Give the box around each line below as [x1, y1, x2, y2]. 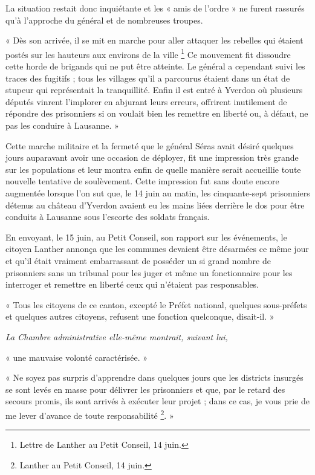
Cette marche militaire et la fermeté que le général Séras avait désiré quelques [5, 139, 294, 152]
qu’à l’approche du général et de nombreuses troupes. [5, 13, 203, 26]
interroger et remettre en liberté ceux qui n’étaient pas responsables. [5, 278, 259, 291]
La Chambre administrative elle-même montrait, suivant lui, [5, 330, 228, 343]
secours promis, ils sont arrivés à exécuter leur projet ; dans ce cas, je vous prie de [5, 395, 310, 407]
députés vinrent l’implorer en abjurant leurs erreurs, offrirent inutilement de [5, 95, 287, 108]
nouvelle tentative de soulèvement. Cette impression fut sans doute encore [5, 175, 279, 187]
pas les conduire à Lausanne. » [5, 119, 119, 131]
